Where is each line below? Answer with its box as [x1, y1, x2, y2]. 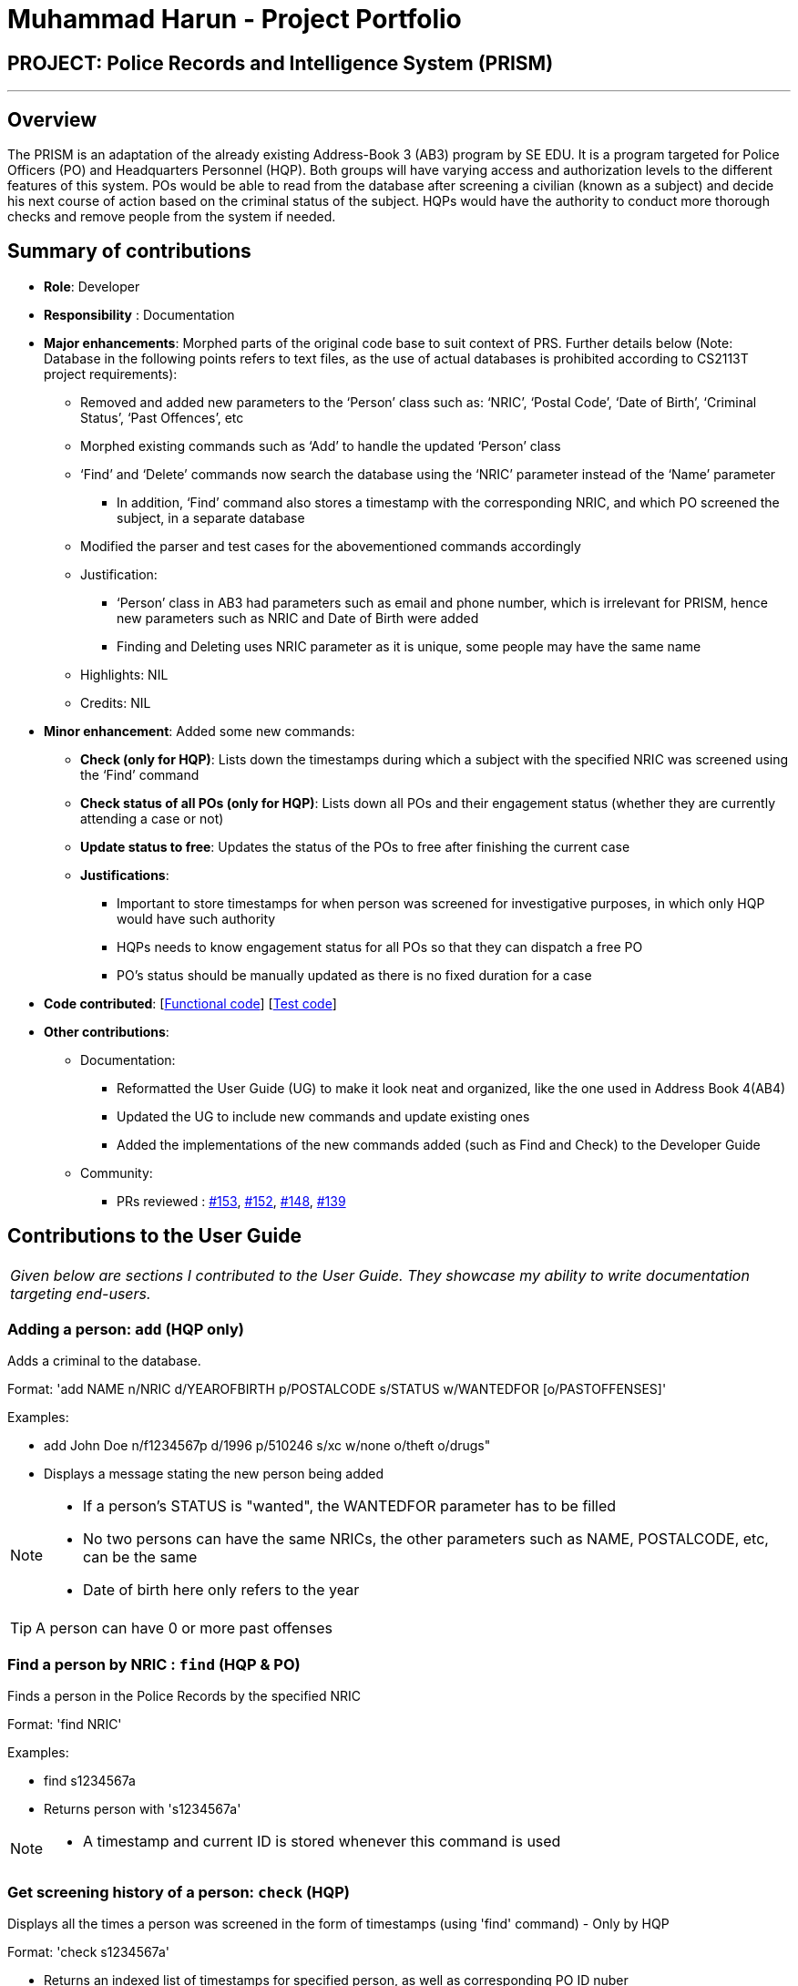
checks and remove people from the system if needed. [7, 209, 336, 225]
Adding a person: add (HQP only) [7, 1320, 244, 1339]
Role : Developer [44, 278, 140, 294]
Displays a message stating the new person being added [44, 1466, 384, 1482]
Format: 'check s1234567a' [7, 1943, 169, 1960]
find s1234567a [44, 1773, 136, 1789]
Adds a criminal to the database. [7, 1353, 201, 1369]
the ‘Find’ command [80, 766, 199, 783]
